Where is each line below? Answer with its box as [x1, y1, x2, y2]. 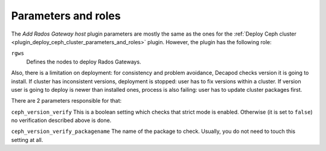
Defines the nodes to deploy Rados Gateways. [26, 58, 141, 65]
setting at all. [11, 136, 43, 143]
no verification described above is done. [11, 117, 112, 124]
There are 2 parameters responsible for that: [11, 97, 122, 104]
